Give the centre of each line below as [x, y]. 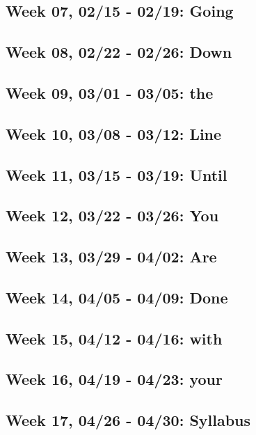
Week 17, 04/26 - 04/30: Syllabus [128, 420]
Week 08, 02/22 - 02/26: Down [119, 52]
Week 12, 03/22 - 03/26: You [112, 215]
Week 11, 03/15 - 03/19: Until [117, 174]
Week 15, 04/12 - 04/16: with [114, 338]
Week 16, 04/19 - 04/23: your [114, 379]
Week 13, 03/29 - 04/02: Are [111, 256]
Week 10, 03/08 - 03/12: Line [114, 133]
